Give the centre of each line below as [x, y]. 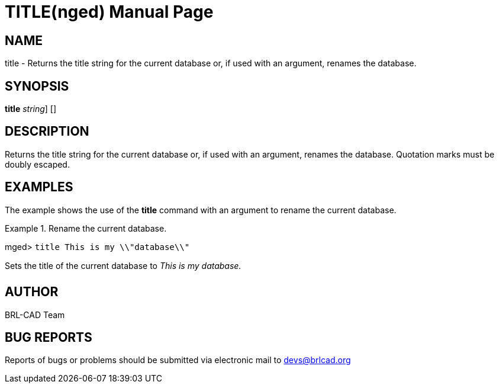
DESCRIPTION [47, 132]
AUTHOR [32, 292]
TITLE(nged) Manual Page [109, 12]
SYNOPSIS [37, 86]
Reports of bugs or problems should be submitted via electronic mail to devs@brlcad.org [178, 360]
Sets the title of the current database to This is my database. [123, 265]
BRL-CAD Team [35, 315]
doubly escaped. [37, 164]
